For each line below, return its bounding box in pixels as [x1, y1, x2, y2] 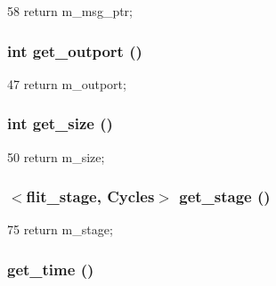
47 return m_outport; [7, 74, 126, 93]
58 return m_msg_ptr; [7, 2, 133, 20]
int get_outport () [7, 39, 142, 61]
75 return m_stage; [7, 220, 113, 239]
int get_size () [7, 112, 113, 135]
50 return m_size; [7, 147, 105, 166]
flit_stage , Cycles [26, 185, 155, 208]
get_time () [7, 257, 94, 280]
